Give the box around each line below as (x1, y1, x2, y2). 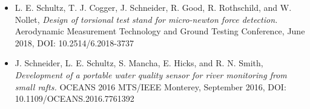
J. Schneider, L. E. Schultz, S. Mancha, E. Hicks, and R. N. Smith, (15, 57, 263, 69)
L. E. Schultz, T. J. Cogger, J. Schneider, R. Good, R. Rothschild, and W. (15, 1, 292, 13)
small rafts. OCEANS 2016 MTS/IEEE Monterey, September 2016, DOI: (15, 80, 286, 93)
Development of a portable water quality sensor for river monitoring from (15, 68, 287, 81)
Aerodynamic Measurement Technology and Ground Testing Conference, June (15, 25, 305, 37)
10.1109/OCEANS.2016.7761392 (15, 92, 134, 105)
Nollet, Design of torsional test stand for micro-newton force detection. (15, 13, 278, 25)
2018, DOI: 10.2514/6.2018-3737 (15, 36, 134, 49)
